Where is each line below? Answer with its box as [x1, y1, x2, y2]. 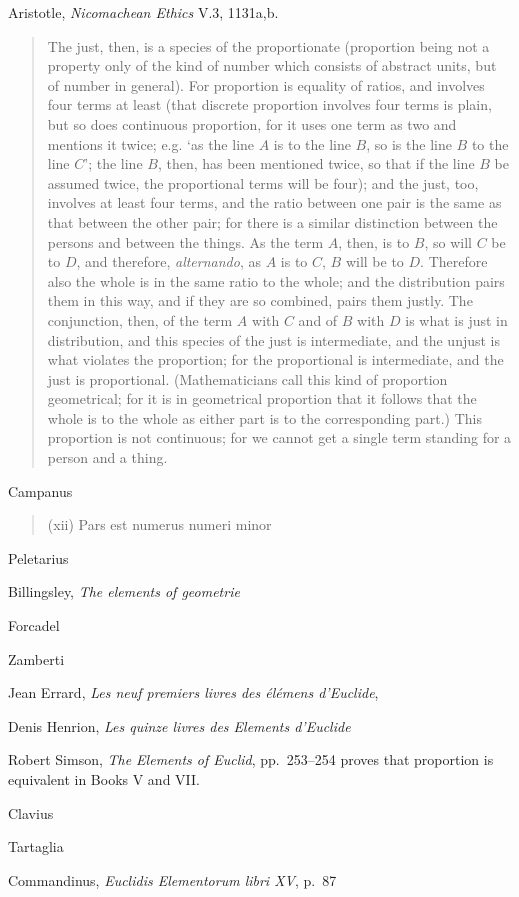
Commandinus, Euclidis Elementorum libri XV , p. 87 [8, 869, 337, 890]
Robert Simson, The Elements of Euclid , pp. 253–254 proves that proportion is [8, 749, 494, 770]
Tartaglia [8, 836, 64, 857]
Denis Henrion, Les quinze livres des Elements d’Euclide [8, 715, 351, 736]
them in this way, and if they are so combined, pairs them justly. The [47, 290, 473, 311]
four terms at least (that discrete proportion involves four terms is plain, [47, 94, 492, 115]
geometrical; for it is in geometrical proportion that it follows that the [47, 388, 477, 409]
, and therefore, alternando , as [76, 251, 261, 272]
